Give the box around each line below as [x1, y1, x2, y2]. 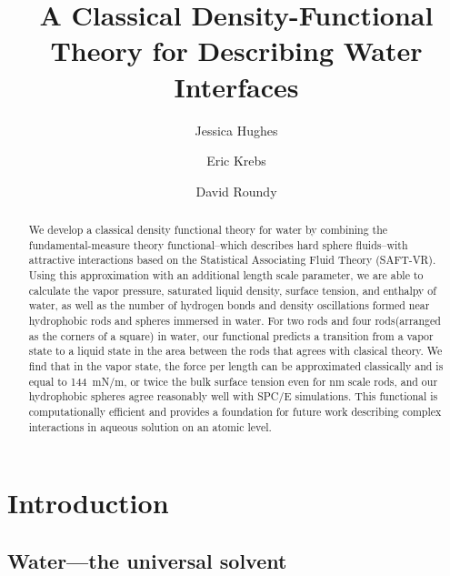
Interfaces [174, 67, 299, 105]
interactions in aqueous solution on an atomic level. [28, 419, 272, 434]
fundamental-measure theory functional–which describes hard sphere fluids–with [28, 237, 408, 252]
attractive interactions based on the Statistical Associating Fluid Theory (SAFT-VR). [28, 252, 436, 268]
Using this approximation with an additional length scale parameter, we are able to [28, 268, 424, 283]
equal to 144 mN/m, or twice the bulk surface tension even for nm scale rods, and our [28, 373, 438, 389]
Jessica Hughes [195, 120, 278, 139]
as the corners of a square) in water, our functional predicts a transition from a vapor [28, 328, 434, 343]
